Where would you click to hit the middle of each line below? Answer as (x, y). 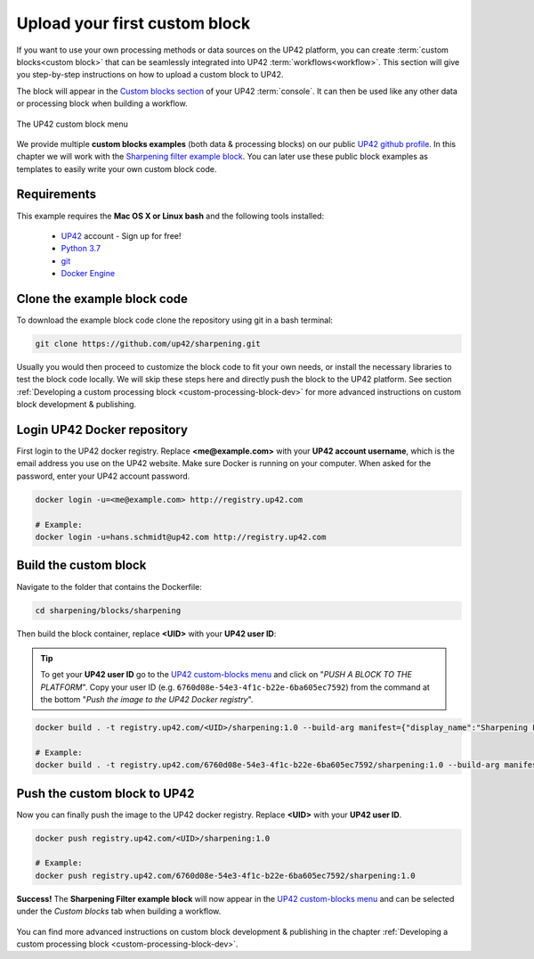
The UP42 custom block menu (72, 124)
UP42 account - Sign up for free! (121, 235)
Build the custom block (81, 566)
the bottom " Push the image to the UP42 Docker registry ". (147, 700)
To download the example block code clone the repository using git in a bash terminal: (175, 320)
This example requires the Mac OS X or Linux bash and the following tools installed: (170, 216)
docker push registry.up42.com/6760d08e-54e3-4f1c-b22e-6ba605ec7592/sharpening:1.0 (225, 875)
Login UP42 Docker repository (102, 430)
